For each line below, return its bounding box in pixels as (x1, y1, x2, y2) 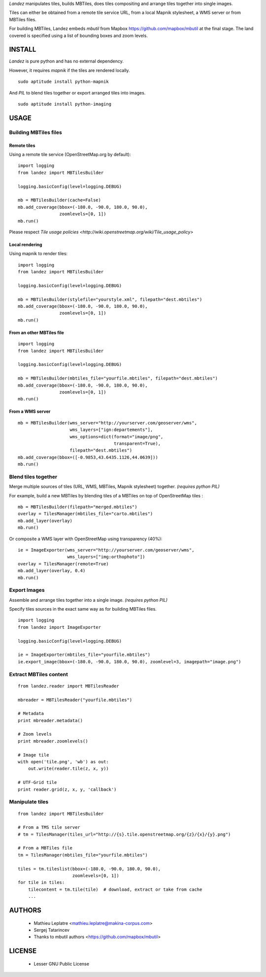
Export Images (9, 586, 45, 593)
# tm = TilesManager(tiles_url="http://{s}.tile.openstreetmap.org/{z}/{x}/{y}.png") (18, 831, 231, 837)
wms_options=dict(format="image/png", (69, 434, 164, 439)
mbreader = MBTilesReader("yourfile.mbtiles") (18, 697, 133, 703)
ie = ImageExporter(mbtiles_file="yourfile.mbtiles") (18, 652, 150, 657)
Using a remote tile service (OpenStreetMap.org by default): (9, 152, 131, 157)
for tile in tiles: (18, 879, 65, 885)
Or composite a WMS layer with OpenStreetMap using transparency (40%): (9, 536, 163, 542)
